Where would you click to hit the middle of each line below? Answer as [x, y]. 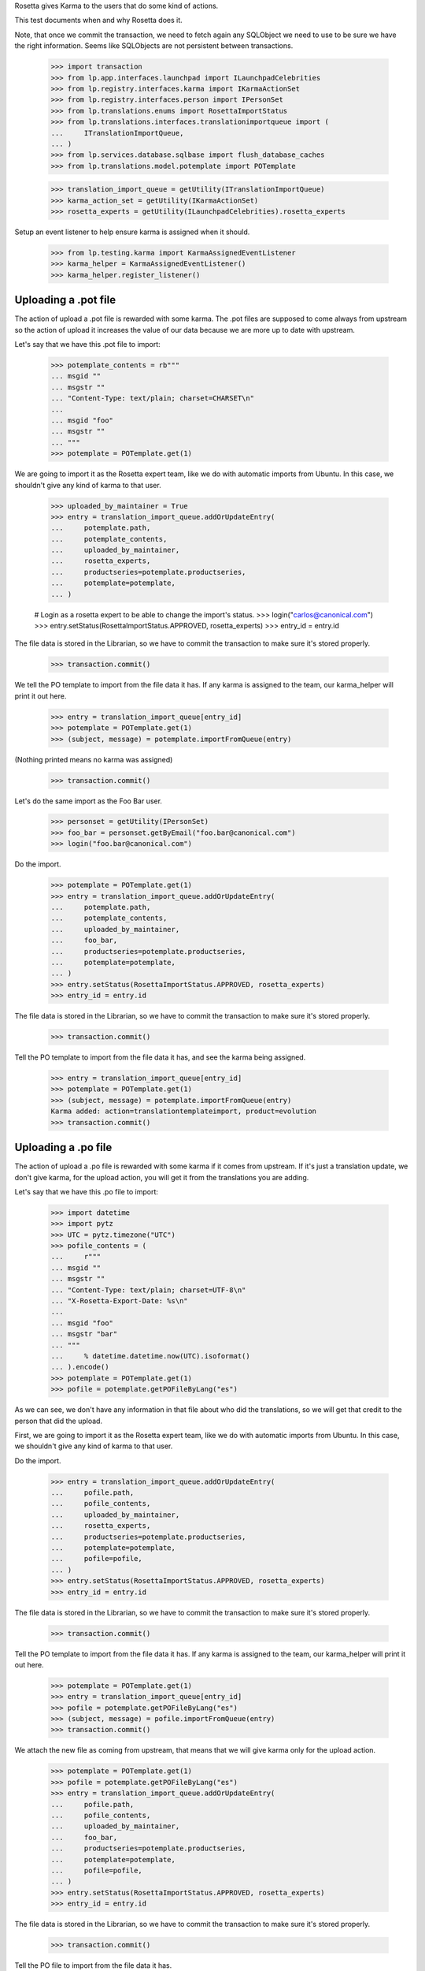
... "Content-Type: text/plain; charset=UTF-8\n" [148, 1290]
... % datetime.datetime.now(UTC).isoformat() [151, 1356]
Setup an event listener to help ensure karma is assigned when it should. [132, 232]
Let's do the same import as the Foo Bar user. [89, 801]
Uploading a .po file [63, 1148]
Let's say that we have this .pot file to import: [87, 345]
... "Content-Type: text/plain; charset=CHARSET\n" [153, 399]
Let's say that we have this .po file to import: [87, 1191]
